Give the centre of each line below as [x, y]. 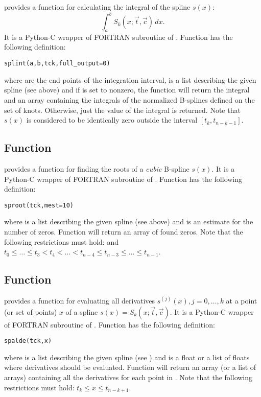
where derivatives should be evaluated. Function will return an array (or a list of [130, 367]
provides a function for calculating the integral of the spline [97, 7]
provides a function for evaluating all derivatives [80, 300]
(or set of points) [31, 311]
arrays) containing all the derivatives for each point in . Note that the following [128, 377]
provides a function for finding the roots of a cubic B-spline [97, 168]
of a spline [82, 311]
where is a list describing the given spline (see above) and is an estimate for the [129, 221]
